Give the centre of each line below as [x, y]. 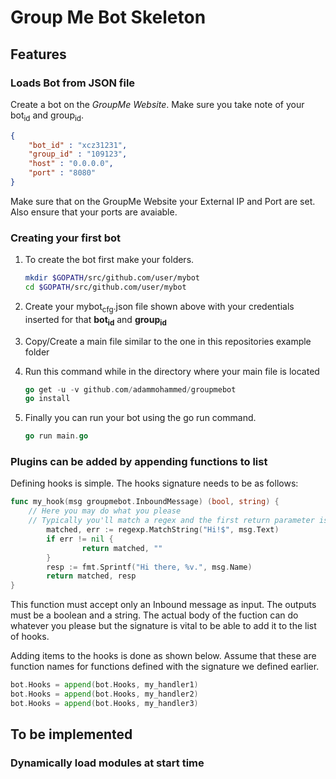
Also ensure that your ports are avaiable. [94, 212]
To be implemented [71, 734]
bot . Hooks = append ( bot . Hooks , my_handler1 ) [104, 685]
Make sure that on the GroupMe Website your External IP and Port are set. [163, 201]
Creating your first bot [65, 238]
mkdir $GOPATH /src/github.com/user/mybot [112, 278]
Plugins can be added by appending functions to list [139, 462]
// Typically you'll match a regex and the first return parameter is [178, 521]
